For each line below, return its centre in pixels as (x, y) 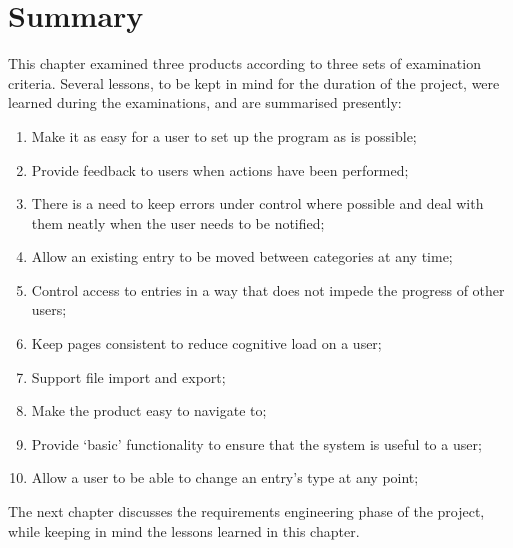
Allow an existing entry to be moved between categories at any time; (242, 256)
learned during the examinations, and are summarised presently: (205, 102)
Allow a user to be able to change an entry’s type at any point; (225, 477)
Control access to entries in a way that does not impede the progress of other (268, 289)
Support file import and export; (128, 376)
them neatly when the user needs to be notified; (178, 222)
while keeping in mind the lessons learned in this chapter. (184, 530)
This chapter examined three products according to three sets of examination (244, 63)
